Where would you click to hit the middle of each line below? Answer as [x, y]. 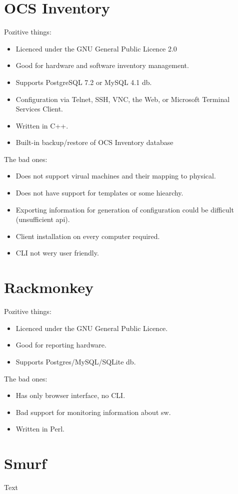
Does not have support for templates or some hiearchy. [99, 193]
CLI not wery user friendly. [57, 253]
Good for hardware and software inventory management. [102, 65]
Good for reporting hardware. [61, 345]
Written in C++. [42, 125]
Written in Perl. [40, 429]
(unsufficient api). [43, 219]
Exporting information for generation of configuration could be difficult [125, 209]
